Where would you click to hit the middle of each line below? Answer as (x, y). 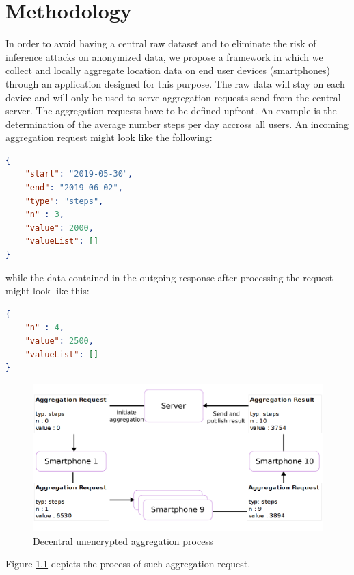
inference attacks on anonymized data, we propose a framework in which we (164, 56)
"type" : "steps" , (64, 201)
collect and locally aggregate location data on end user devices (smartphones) (168, 70)
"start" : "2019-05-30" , (79, 174)
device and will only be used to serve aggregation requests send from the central (173, 97)
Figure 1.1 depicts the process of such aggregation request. (128, 564)
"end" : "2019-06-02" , (74, 188)
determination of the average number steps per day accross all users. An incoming (177, 124)
